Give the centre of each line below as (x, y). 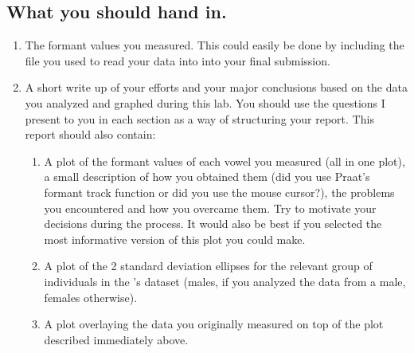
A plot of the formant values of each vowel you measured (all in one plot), (225, 161)
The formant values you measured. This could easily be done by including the (215, 45)
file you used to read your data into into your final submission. (178, 60)
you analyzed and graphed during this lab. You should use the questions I (205, 102)
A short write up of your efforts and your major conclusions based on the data (216, 87)
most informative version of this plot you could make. (175, 239)
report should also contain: (90, 134)
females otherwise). (91, 297)
